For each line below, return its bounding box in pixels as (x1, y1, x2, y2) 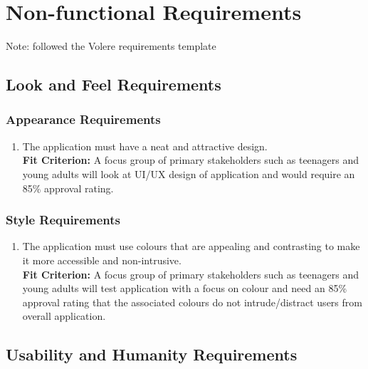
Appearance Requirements (6, 110, 161, 128)
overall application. (22, 308, 106, 323)
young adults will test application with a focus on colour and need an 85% (22, 281, 347, 296)
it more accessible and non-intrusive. (22, 252, 182, 267)
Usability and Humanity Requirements (6, 343, 298, 365)
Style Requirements (6, 211, 120, 229)
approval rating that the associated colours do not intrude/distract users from (22, 294, 362, 309)
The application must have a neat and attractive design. (22, 138, 268, 153)
